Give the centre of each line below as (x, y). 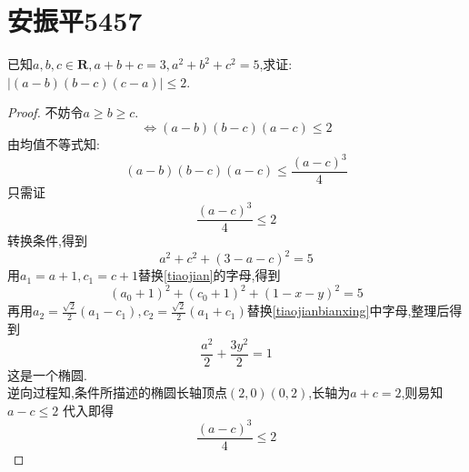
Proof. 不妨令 (45, 112)
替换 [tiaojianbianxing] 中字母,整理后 (348, 311)
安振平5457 (75, 20)
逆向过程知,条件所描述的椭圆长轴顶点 (117, 392)
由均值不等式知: (54, 143)
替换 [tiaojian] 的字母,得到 (210, 275)
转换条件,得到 (47, 241)
